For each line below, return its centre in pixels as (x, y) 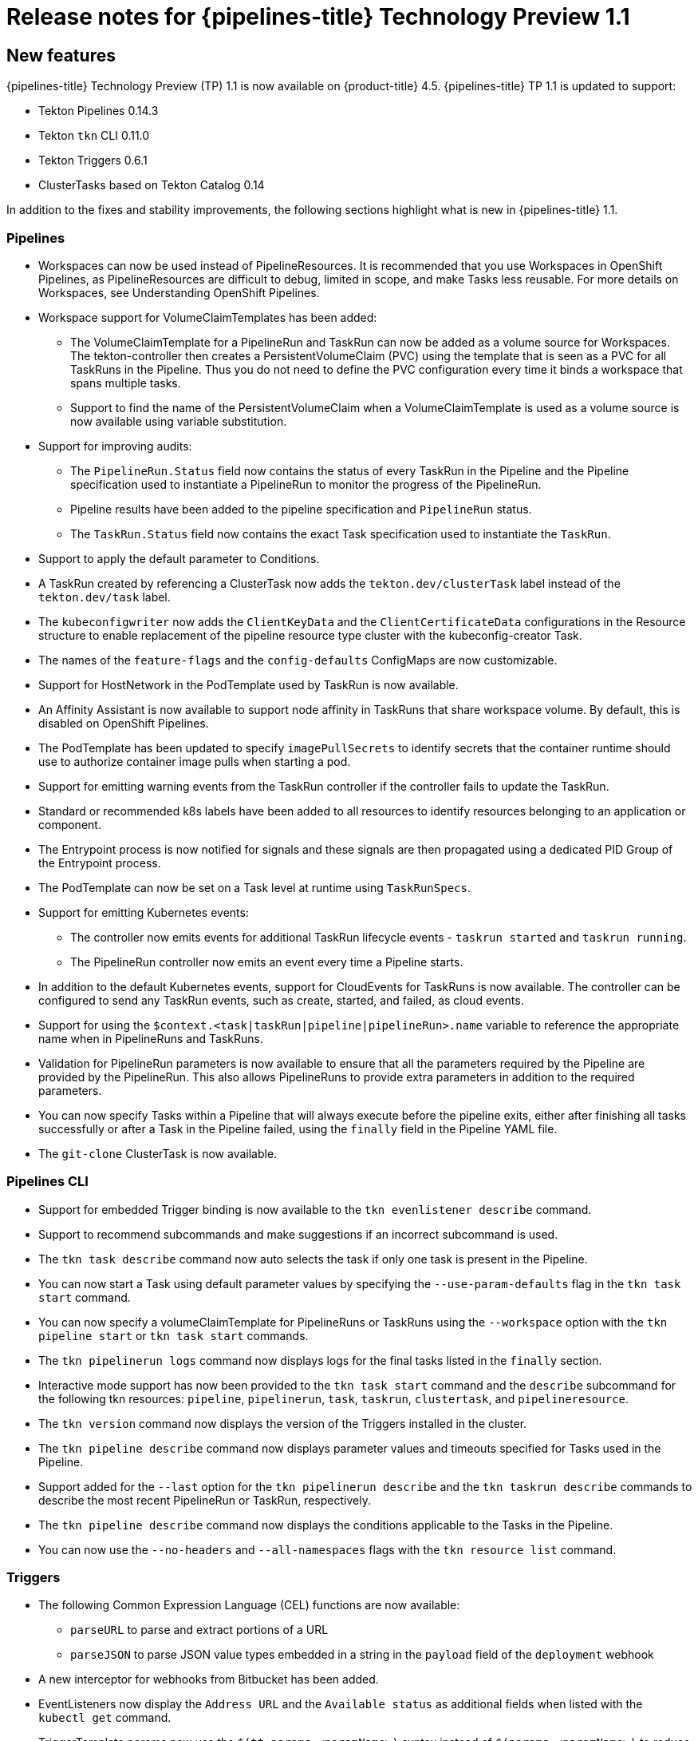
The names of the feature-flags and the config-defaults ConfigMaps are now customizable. (298, 660)
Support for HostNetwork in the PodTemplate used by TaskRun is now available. (248, 684)
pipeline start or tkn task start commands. (174, 1335)
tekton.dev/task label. (105, 597)
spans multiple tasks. (126, 383)
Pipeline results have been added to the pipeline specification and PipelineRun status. (301, 509)
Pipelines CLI (47, 1182)
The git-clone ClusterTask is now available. (158, 1153)
